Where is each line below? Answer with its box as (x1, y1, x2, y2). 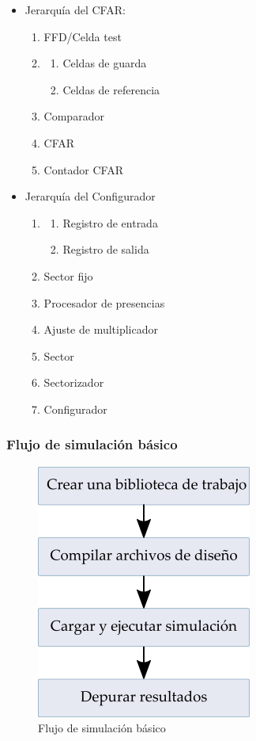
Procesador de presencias (43, 294, 165, 311)
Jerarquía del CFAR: (24, 2, 126, 17)
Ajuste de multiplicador (43, 321, 159, 338)
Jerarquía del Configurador (24, 188, 156, 204)
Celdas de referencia (62, 81, 160, 97)
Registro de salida (62, 241, 149, 258)
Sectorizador (43, 374, 104, 391)
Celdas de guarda (62, 55, 147, 71)
